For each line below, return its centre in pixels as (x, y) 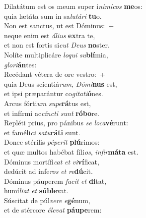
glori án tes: (20, 64)
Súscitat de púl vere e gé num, (47, 200)
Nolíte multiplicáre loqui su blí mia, (56, 54)
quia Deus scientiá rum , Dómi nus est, (61, 83)
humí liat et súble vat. (36, 191)
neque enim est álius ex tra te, (50, 35)
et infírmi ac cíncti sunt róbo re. (52, 113)
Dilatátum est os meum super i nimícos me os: (73, 6)
